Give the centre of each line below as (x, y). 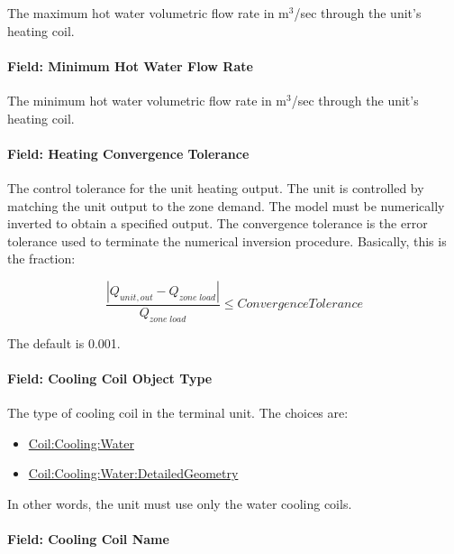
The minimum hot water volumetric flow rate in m (147, 100)
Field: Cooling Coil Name (88, 539)
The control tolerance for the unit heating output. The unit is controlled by (216, 187)
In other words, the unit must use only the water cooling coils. (180, 503)
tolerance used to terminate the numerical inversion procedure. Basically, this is (227, 240)
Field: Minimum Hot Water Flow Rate (130, 65)
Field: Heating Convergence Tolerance (128, 153)
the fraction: (41, 259)
